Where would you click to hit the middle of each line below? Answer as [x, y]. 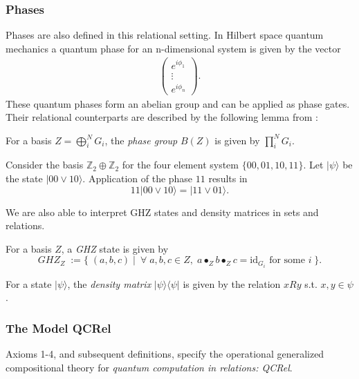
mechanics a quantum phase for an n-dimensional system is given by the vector [173, 48]
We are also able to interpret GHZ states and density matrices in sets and [162, 212]
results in [228, 178]
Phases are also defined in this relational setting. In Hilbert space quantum [165, 35]
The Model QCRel [58, 328]
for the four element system [180, 165]
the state [24, 178]
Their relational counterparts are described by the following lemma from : [162, 117]
